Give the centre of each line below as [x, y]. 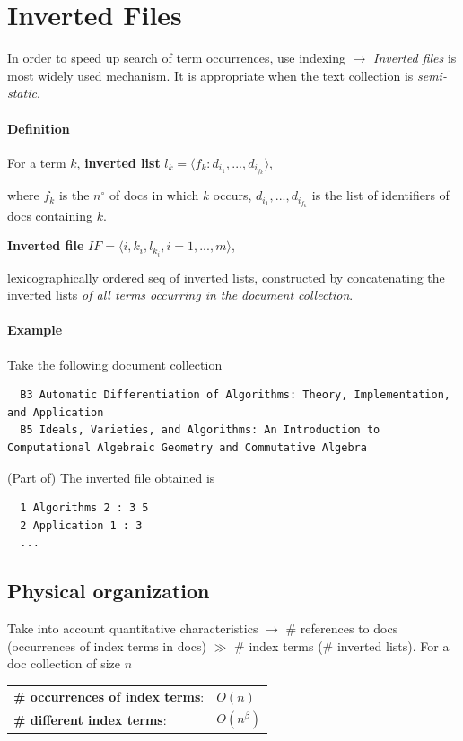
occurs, [232, 195]
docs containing [50, 215]
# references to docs [342, 628]
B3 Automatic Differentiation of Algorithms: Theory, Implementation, [235, 395]
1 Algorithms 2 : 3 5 [84, 508]
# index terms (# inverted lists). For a [342, 645]
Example [35, 330]
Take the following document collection [115, 364]
